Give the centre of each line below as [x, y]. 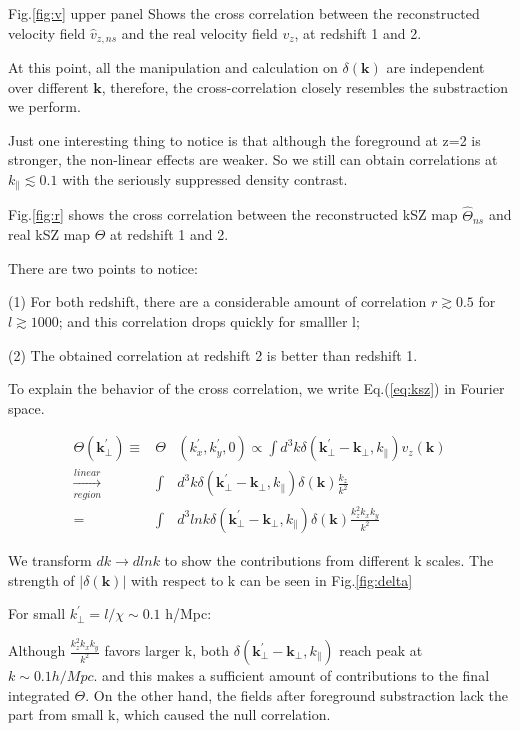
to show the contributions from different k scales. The [329, 559]
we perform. [44, 106]
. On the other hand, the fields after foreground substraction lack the [297, 694]
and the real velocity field [199, 32]
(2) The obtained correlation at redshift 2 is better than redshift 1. [213, 354]
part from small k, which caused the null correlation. [169, 714]
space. [26, 407]
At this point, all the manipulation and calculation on [173, 67]
